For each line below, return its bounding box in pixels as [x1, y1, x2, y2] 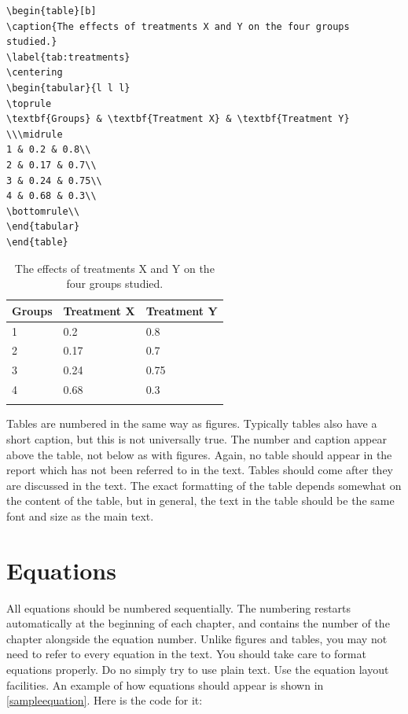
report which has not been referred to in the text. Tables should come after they [6, 462, 394, 478]
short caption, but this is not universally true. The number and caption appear [6, 431, 387, 447]
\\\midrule [6, 128, 63, 140]
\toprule [6, 98, 52, 109]
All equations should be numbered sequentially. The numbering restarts [6, 599, 351, 616]
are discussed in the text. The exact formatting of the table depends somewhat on [6, 477, 402, 493]
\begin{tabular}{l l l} [6, 82, 130, 94]
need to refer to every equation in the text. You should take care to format [6, 646, 366, 662]
